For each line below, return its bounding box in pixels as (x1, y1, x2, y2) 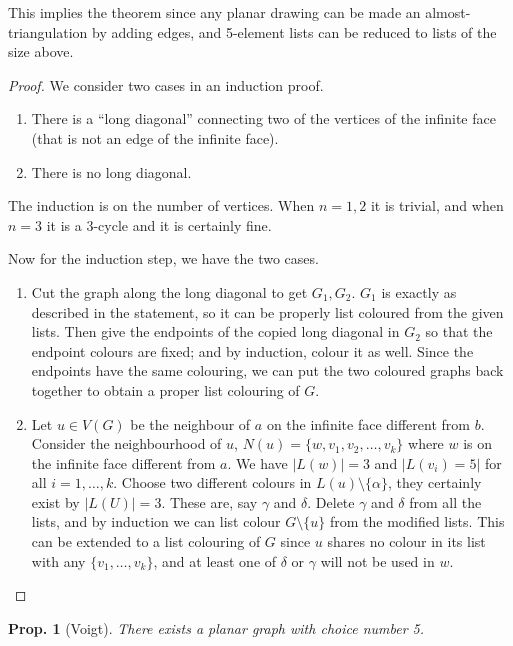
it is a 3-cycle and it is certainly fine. (46, 214, 272, 235)
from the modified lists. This (329, 511, 505, 532)
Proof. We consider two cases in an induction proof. (8, 74, 324, 95)
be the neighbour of (130, 413, 251, 434)
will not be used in (320, 550, 435, 571)
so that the (425, 321, 493, 342)
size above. (8, 41, 74, 62)
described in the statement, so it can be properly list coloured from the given (31, 301, 504, 322)
